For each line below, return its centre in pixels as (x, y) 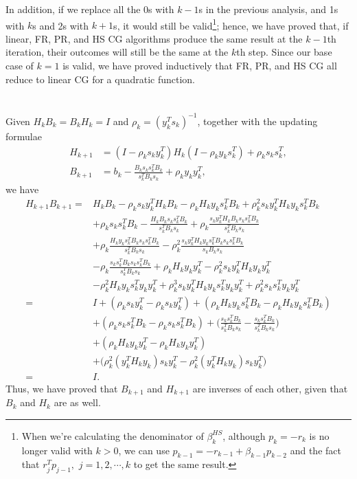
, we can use (144, 450)
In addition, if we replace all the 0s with (90, 9)
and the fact (315, 450)
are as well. (77, 402)
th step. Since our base (284, 52)
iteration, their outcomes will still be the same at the (117, 52)
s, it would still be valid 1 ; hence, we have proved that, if (231, 24)
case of (20, 66)
